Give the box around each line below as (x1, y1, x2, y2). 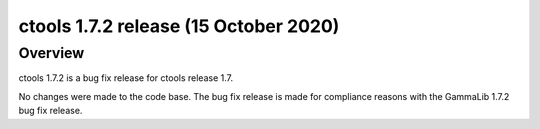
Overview (18, 44, 85, 62)
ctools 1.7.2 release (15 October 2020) (18, 15, 340, 37)
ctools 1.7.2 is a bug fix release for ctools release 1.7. (18, 72, 234, 84)
